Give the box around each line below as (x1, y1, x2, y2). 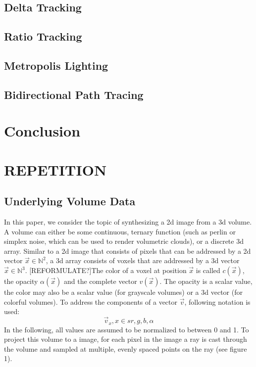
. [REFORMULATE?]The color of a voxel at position (25, 265, 187, 275)
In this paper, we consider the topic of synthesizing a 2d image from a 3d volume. (4, 217, 252, 227)
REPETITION (4, 159, 107, 180)
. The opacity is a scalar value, (159, 276, 253, 286)
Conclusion (4, 121, 81, 141)
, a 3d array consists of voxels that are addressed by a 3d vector (46, 255, 240, 266)
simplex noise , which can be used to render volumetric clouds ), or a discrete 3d (4, 236, 244, 246)
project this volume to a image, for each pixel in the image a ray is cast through (4, 334, 247, 344)
